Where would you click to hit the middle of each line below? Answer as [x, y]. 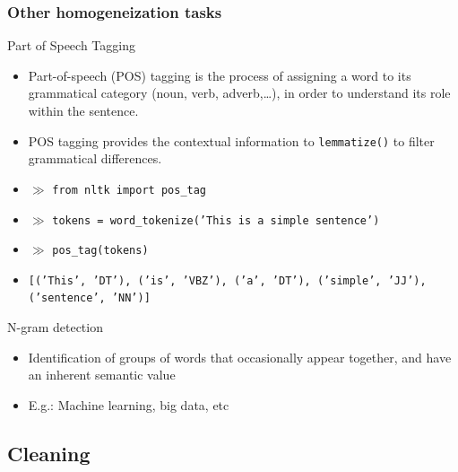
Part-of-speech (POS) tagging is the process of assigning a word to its [220, 75]
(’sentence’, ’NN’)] [89, 298]
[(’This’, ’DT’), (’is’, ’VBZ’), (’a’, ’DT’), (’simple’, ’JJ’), [227, 280]
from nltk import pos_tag [130, 190]
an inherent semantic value [102, 375]
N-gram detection [55, 327]
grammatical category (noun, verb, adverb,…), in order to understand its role [239, 93]
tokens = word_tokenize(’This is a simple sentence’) [216, 220]
